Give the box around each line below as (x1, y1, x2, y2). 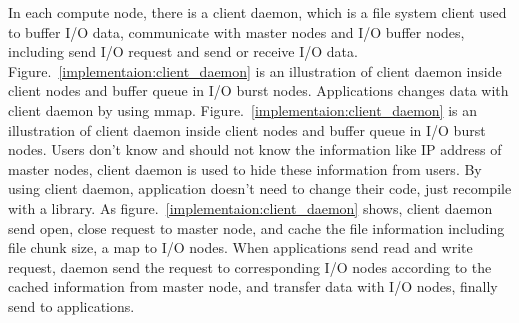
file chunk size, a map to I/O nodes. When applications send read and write (8, 237, 473, 258)
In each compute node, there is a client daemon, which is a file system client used (8, 2, 507, 22)
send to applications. (8, 295, 135, 316)
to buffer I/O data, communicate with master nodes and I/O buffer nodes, (8, 21, 465, 42)
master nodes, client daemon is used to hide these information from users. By (8, 158, 482, 179)
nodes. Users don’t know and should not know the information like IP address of (8, 139, 502, 160)
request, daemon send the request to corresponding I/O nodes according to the (8, 256, 492, 277)
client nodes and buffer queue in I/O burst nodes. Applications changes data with (8, 80, 509, 101)
